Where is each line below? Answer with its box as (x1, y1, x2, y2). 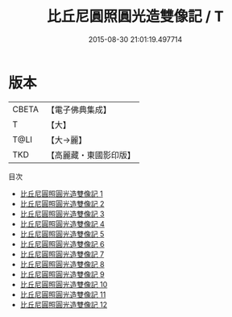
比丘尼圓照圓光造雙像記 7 (19, 249, 105, 259)
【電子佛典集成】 (46, 104, 111, 115)
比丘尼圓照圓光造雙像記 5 (19, 229, 105, 239)
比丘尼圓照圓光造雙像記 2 (19, 198, 105, 208)
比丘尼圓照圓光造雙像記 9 (19, 269, 105, 279)
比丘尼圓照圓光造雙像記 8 (19, 259, 105, 269)
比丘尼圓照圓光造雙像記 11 (19, 290, 106, 299)
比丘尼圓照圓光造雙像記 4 (19, 219, 105, 228)
